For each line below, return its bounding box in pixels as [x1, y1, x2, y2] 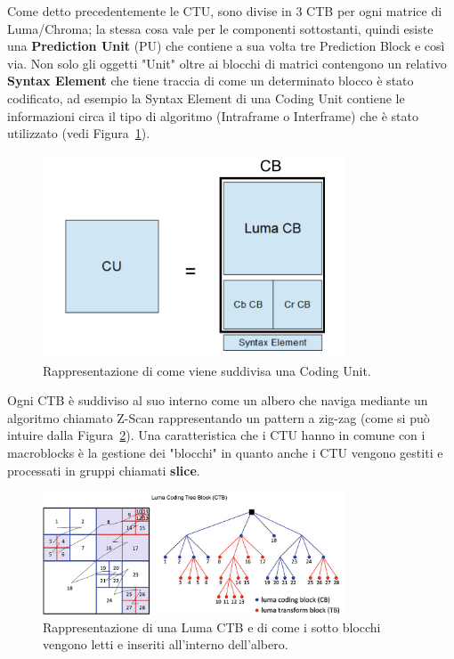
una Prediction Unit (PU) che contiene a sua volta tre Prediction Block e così [7, 37, 445, 55]
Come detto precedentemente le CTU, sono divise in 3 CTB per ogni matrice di [7, 2, 442, 20]
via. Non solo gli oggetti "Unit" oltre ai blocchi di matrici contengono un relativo [7, 53, 447, 72]
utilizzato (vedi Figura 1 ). [7, 124, 150, 142]
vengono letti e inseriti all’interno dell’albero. [43, 635, 288, 654]
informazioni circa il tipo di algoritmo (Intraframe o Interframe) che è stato [7, 106, 418, 125]
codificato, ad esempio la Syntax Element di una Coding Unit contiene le [7, 88, 405, 107]
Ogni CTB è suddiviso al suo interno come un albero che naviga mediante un [7, 391, 428, 410]
